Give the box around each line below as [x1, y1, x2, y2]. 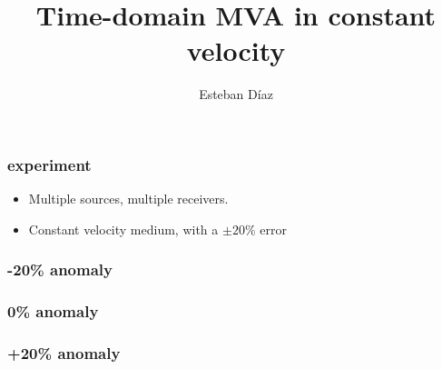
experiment [7, 153, 92, 175]
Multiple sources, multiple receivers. [28, 189, 229, 208]
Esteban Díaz [199, 85, 273, 104]
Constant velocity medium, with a [28, 219, 219, 238]
